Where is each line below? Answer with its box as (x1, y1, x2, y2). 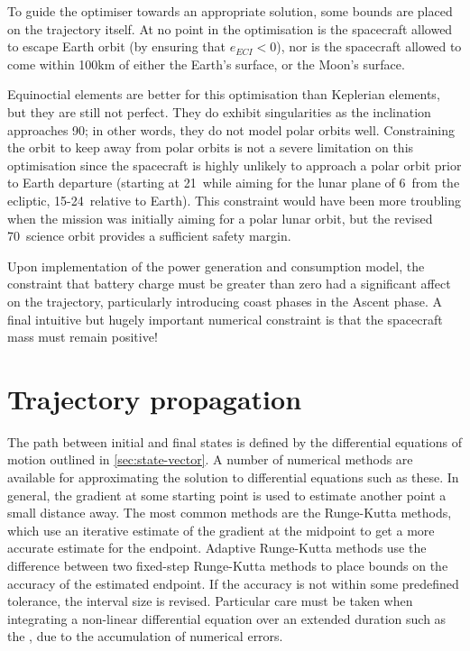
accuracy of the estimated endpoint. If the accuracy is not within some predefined (7, 573, 459, 592)
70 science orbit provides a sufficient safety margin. (7, 226, 291, 245)
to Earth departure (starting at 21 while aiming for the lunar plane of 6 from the (7, 173, 460, 192)
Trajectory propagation (7, 380, 302, 417)
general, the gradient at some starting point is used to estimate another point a (7, 485, 447, 504)
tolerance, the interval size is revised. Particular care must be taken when (7, 591, 413, 610)
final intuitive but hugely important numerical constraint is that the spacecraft (7, 309, 443, 328)
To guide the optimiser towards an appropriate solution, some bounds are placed (7, 2, 453, 20)
